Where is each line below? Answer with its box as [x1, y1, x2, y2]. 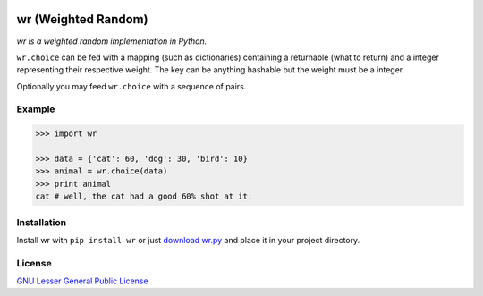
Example [16, 103, 55, 115]
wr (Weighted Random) [16, 12, 148, 27]
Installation [16, 216, 67, 228]
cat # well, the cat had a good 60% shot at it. [35, 191, 253, 201]
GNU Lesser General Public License [16, 275, 148, 286]
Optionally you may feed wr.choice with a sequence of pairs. [16, 80, 247, 91]
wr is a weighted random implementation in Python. [16, 36, 208, 47]
